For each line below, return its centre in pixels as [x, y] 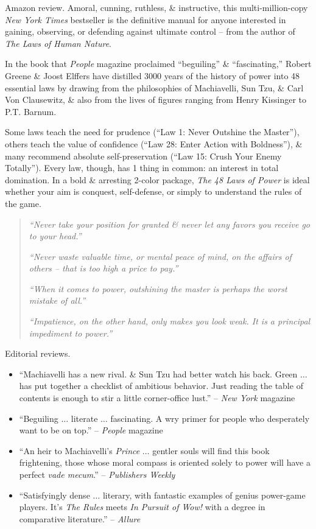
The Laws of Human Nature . [58, 43]
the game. [23, 203]
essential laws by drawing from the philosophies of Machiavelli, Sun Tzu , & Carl [154, 87]
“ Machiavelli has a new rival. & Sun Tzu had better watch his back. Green [158, 373]
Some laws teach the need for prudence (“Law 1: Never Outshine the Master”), [152, 132]
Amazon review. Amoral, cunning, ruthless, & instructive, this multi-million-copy [156, 7]
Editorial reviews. [38, 353]
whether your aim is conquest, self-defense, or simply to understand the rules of [153, 191]
